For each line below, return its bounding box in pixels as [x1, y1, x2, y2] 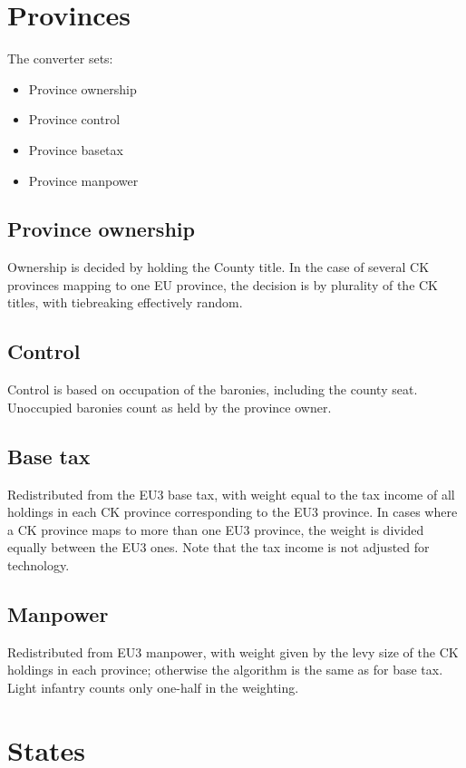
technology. [7, 556, 70, 575]
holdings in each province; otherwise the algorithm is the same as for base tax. [7, 660, 443, 679]
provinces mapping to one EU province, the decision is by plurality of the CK [7, 275, 439, 294]
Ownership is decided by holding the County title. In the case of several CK [7, 258, 430, 277]
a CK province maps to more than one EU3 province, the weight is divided [7, 520, 424, 539]
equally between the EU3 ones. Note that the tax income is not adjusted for [7, 538, 430, 557]
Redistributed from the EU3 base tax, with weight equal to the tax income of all [7, 484, 455, 503]
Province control [28, 110, 121, 129]
